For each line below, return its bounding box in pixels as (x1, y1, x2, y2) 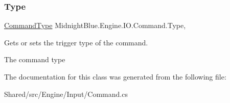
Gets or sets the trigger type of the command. (4, 37, 148, 47)
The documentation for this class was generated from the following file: (4, 71, 226, 82)
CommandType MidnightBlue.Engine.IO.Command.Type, (4, 20, 186, 31)
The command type (4, 54, 65, 65)
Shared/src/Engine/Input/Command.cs (4, 88, 128, 99)
